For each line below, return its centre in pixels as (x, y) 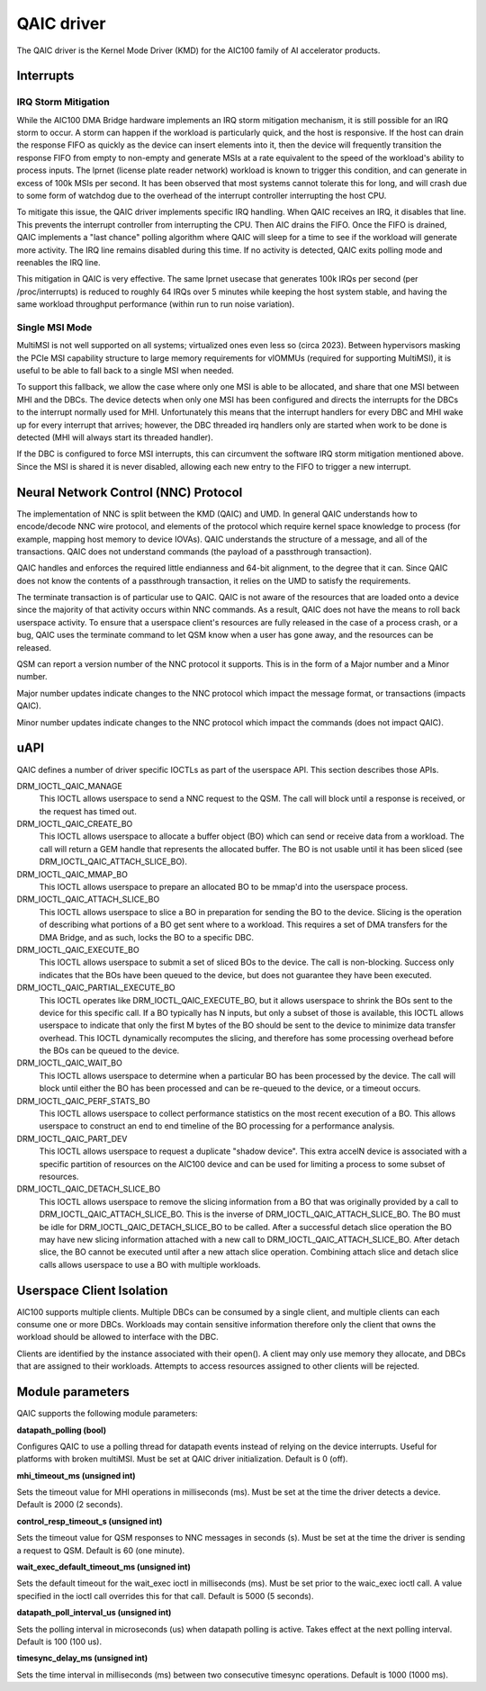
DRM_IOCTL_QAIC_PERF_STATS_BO (83, 1101)
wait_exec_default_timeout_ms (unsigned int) (103, 1567)
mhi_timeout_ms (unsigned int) (76, 1475)
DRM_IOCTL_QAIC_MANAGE (70, 786)
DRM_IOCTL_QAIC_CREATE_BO (75, 824)
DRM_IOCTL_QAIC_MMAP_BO (72, 874)
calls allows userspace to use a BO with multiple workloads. (150, 1264)
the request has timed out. (88, 811)
